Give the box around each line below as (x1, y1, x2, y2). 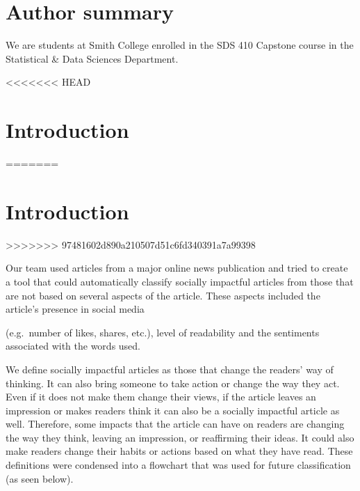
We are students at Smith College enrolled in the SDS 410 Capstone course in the (6, 38, 354, 52)
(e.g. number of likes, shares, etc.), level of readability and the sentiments (6, 325, 320, 339)
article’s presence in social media (6, 302, 145, 316)
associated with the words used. (6, 338, 140, 353)
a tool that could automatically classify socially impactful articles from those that (6, 274, 354, 288)
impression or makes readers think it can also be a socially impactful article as (6, 403, 340, 417)
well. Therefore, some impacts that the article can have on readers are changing (6, 416, 345, 431)
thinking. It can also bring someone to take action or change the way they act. (6, 375, 340, 390)
